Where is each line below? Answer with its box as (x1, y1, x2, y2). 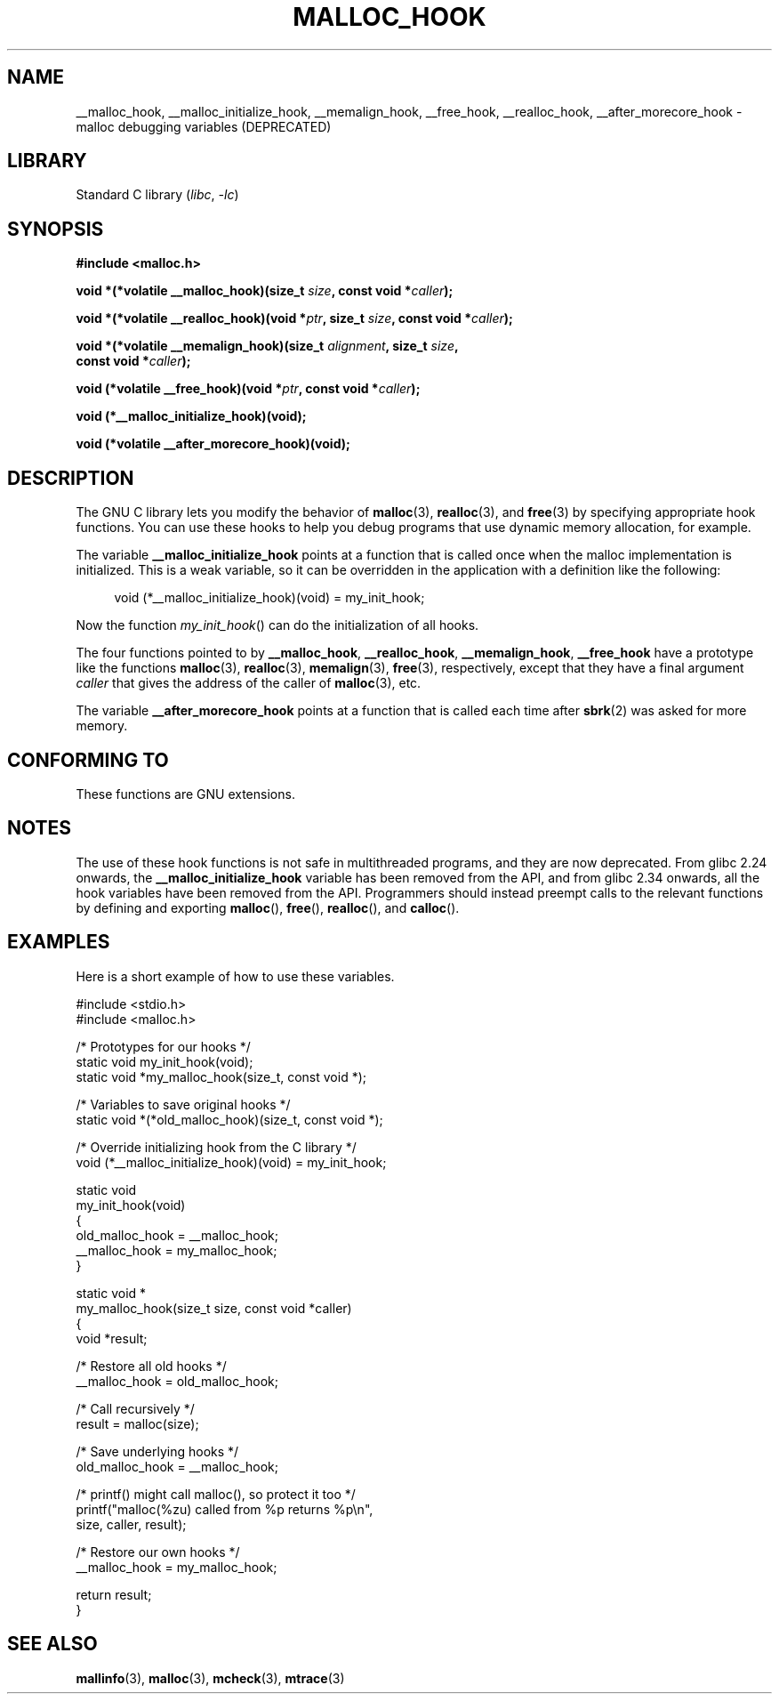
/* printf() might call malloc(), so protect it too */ (76, 1486, 356, 1502)
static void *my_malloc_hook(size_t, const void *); (76, 1068, 366, 1084)
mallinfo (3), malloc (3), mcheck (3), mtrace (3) (76, 1670, 345, 1686)
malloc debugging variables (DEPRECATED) (76, 118, 332, 134)
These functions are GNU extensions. (76, 786, 295, 802)
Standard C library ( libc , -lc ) (76, 187, 239, 203)
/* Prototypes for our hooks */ (76, 1038, 251, 1054)
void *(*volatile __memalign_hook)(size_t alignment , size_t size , (76, 338, 459, 354)
